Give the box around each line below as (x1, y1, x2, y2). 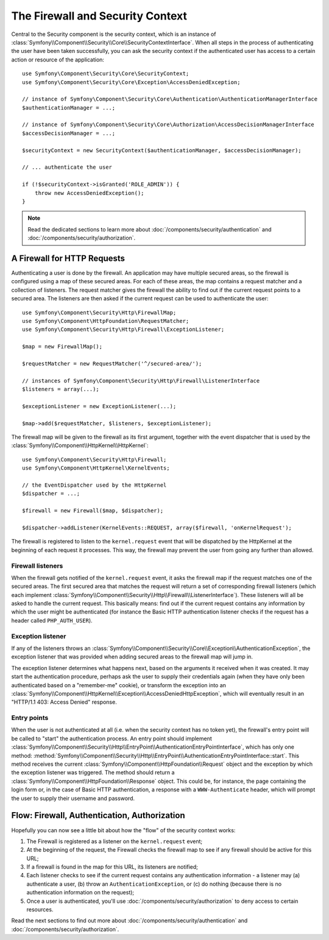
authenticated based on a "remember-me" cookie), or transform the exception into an (11, 681, 227, 688)
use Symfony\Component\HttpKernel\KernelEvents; (22, 465, 170, 472)
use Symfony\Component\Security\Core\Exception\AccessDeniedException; (22, 79, 241, 85)
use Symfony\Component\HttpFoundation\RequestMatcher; (22, 317, 189, 324)
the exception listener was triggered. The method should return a (11, 769, 175, 776)
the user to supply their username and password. (11, 794, 135, 802)
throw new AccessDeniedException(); (34, 189, 144, 196)
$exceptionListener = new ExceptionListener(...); (22, 403, 177, 409)
